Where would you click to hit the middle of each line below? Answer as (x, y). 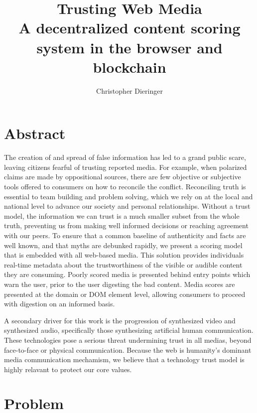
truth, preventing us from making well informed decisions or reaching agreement (126, 225)
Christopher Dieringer (129, 90)
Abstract (35, 133)
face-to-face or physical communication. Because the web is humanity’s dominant (128, 349)
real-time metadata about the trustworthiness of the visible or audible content (123, 264)
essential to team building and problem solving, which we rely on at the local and (128, 196)
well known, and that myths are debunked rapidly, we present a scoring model (123, 245)
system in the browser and (129, 47)
